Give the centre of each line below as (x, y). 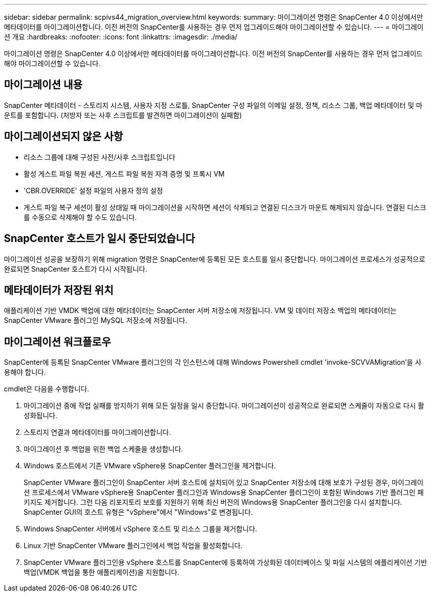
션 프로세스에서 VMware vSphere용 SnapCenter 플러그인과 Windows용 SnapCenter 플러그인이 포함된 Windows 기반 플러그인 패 (224, 492)
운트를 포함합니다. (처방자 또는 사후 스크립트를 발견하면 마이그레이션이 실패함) (123, 115)
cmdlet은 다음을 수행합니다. (46, 389)
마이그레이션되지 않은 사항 (63, 137)
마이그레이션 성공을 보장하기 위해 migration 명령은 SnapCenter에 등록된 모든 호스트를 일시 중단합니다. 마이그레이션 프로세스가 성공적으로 (215, 259)
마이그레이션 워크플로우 (58, 342)
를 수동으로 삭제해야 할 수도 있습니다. (80, 217)
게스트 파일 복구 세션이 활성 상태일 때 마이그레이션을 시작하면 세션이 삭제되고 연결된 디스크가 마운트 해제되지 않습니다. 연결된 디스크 (225, 207)
